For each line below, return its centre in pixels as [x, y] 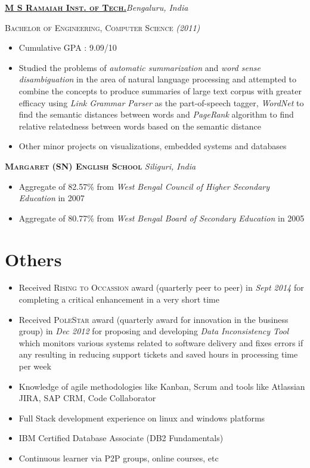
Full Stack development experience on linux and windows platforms [142, 418]
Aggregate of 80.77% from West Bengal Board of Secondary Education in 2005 [162, 218]
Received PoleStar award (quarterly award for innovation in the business [154, 319]
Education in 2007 [52, 198]
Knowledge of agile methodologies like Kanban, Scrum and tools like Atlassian [162, 386]
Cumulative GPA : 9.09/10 [68, 47]
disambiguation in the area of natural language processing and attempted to [158, 79]
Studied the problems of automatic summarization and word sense [139, 67]
